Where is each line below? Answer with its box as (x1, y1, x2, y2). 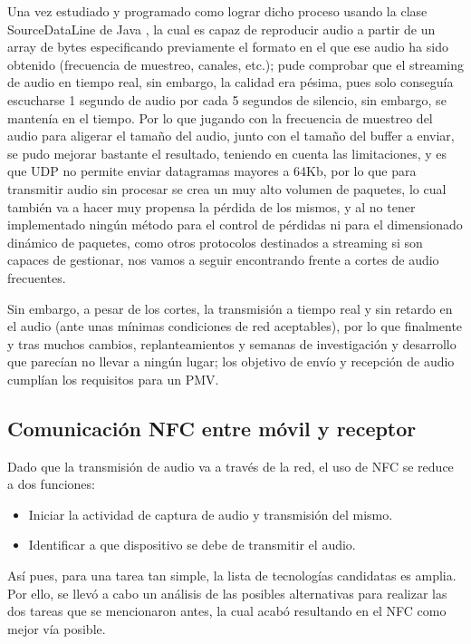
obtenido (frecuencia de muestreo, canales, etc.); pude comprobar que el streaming (7, 54, 465, 73)
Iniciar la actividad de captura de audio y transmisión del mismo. (28, 504, 393, 523)
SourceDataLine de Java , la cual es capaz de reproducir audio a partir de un (7, 19, 436, 38)
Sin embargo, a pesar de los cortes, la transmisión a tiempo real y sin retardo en (7, 298, 453, 317)
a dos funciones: (7, 474, 95, 493)
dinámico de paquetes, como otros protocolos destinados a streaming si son (7, 232, 423, 251)
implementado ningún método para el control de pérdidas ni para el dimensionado (7, 215, 463, 234)
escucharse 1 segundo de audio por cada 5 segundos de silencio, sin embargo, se (7, 90, 447, 109)
